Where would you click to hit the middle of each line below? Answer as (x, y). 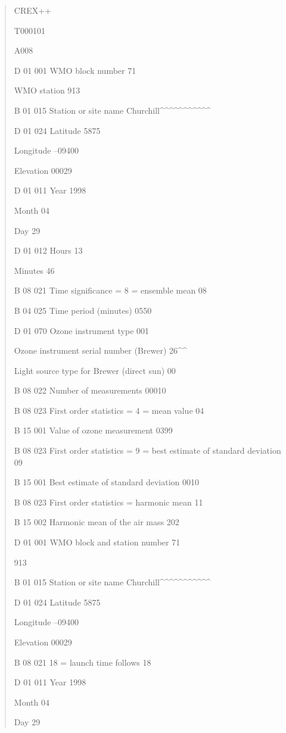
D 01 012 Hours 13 (48, 250)
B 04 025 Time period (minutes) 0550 (83, 310)
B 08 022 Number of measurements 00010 (90, 390)
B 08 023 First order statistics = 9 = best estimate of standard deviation (147, 450)
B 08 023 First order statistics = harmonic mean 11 (108, 502)
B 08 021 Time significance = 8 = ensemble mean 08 (110, 290)
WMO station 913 (47, 90)
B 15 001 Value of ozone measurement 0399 (93, 430)
